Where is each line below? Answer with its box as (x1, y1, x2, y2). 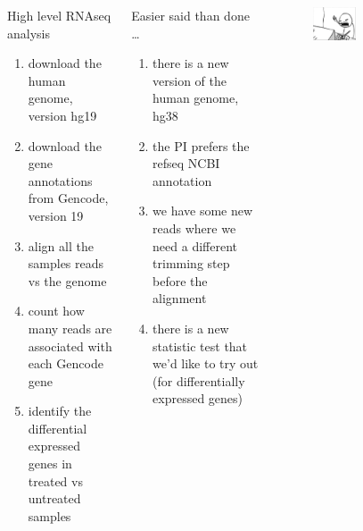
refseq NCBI (153, 154, 220, 173)
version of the (153, 71, 227, 89)
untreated (28, 489, 81, 508)
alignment (153, 289, 207, 308)
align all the (28, 236, 94, 255)
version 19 (28, 206, 84, 224)
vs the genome (28, 271, 107, 290)
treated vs (28, 471, 83, 490)
